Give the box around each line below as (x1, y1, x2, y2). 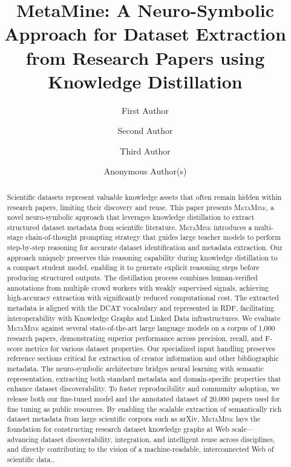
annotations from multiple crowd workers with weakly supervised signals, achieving (7, 282, 269, 293)
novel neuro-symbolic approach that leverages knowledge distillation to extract (7, 212, 255, 222)
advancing (7, 434, 39, 444)
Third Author (120, 144, 171, 157)
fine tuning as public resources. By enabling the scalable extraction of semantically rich (7, 403, 282, 414)
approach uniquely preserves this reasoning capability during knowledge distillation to (7, 252, 278, 262)
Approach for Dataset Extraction (4, 21, 286, 46)
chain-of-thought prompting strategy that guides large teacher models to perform (25, 232, 281, 242)
